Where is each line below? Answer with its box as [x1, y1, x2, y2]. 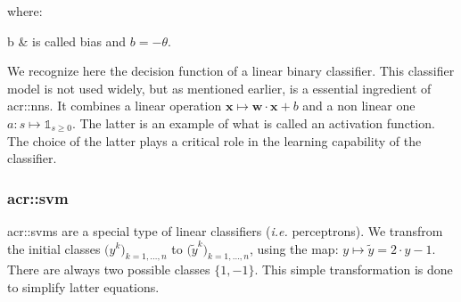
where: [7, 2, 43, 20]
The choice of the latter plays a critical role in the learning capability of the [7, 131, 422, 150]
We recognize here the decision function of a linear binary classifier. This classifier [7, 61, 455, 80]
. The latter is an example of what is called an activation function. [71, 113, 435, 132]
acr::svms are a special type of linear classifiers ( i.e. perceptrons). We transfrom [7, 221, 443, 240]
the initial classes [7, 239, 101, 257]
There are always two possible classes [7, 260, 210, 279]
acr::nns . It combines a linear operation [7, 96, 222, 115]
